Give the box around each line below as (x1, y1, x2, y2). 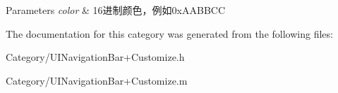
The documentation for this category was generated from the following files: (6, 26, 333, 41)
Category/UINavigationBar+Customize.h (6, 50, 185, 64)
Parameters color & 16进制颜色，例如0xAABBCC (6, 3, 226, 17)
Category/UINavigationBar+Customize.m (6, 73, 188, 87)
